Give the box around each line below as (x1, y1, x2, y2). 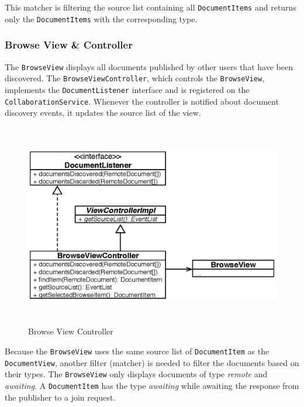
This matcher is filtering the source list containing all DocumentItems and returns (5, 1, 296, 13)
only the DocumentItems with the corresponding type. (5, 12, 198, 25)
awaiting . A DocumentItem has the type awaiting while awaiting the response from (5, 379, 299, 391)
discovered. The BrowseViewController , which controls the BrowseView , (5, 72, 265, 84)
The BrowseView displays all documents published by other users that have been (5, 60, 293, 73)
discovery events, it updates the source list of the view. (5, 106, 201, 119)
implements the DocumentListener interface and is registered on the (5, 83, 250, 95)
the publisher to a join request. (5, 391, 116, 403)
